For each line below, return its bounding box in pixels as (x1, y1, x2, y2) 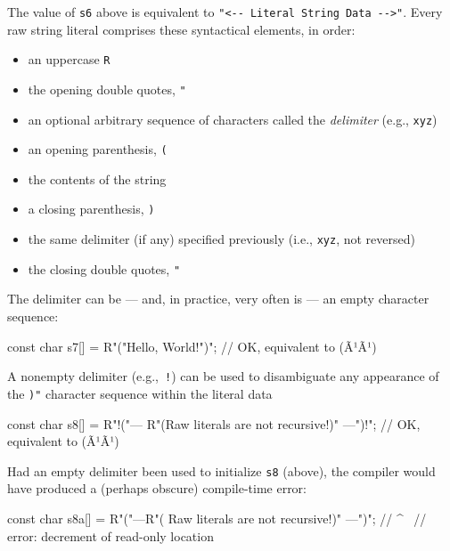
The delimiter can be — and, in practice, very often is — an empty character (7, 289, 430, 308)
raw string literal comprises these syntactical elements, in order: (7, 20, 356, 38)
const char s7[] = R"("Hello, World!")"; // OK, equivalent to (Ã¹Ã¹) (7, 336, 377, 355)
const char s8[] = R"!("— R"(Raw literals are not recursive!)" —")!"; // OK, (7, 414, 421, 433)
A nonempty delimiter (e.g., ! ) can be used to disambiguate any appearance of (7, 367, 439, 385)
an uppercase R (28, 50, 110, 69)
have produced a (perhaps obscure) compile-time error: (7, 479, 307, 498)
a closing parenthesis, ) (28, 199, 155, 218)
